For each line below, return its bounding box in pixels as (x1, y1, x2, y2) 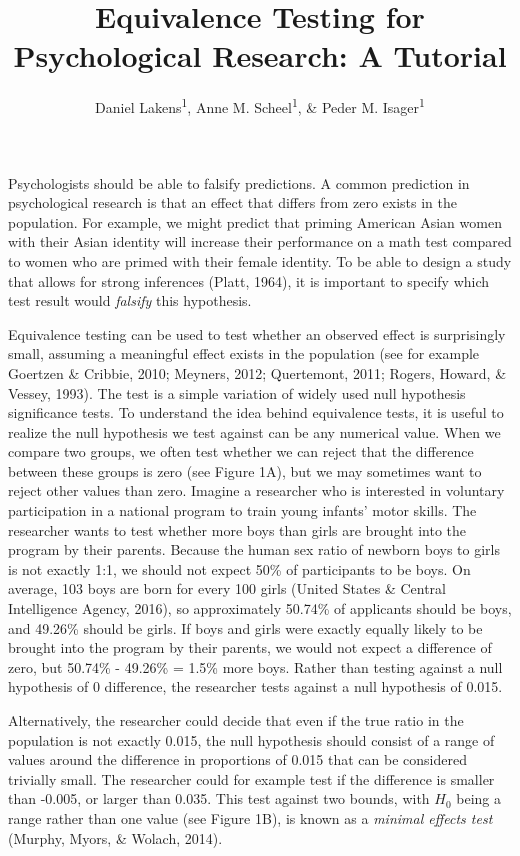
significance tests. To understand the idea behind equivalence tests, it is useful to (8, 402, 504, 423)
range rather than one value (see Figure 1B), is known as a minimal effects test (8, 807, 493, 828)
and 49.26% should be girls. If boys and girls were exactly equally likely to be (8, 617, 483, 638)
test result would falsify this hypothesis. (8, 290, 252, 311)
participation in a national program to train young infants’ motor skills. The (8, 500, 477, 521)
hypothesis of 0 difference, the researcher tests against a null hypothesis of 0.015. (8, 676, 503, 697)
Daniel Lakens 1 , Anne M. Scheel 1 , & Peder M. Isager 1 (95, 94, 425, 117)
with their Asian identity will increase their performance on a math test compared (8, 231, 512, 252)
